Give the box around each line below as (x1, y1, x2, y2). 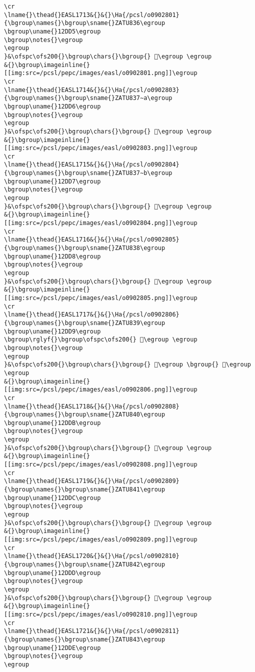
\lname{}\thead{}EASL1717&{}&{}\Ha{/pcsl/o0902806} (4, 311, 179, 318)
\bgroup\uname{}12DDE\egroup (4, 644, 101, 651)
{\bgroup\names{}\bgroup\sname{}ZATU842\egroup (4, 560, 165, 568)
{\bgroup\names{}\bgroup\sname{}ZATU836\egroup (4, 19, 165, 27)
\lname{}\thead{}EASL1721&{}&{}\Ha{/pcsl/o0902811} (4, 627, 179, 635)
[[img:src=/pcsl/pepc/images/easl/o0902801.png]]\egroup (4, 69, 197, 77)
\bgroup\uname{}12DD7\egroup (4, 177, 101, 185)
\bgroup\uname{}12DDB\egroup (4, 419, 101, 426)
